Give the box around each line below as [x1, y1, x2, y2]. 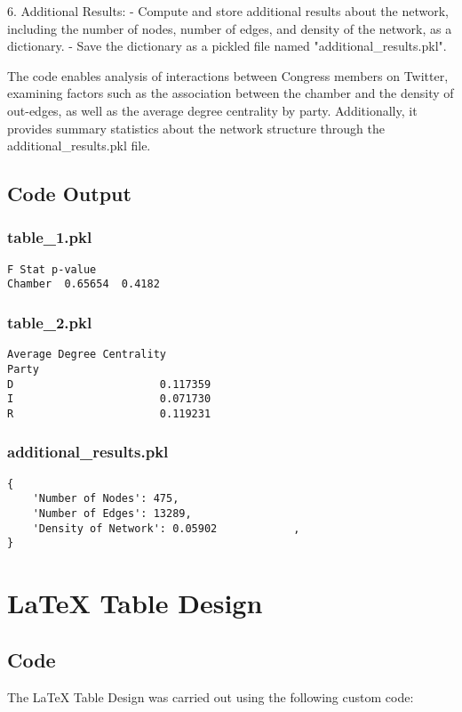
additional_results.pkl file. [7, 136, 151, 155]
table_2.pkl [7, 311, 92, 333]
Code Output [7, 180, 131, 207]
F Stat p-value [7, 263, 97, 276]
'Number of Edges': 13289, [32, 507, 192, 521]
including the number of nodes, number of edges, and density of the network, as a [7, 19, 452, 37]
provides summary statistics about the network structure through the [7, 118, 385, 137]
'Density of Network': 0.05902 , [32, 522, 300, 535]
